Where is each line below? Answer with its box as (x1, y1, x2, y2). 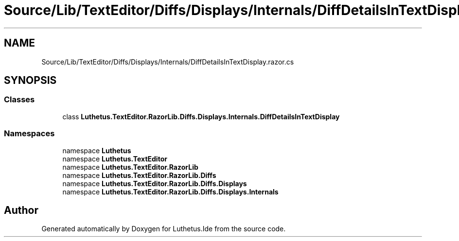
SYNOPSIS (4, 74, 57, 87)
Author (4, 204, 38, 216)
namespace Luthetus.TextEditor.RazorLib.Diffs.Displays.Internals (62, 187, 279, 196)
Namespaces (4, 129, 55, 139)
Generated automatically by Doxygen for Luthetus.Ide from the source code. (41, 225, 286, 233)
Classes (4, 95, 35, 105)
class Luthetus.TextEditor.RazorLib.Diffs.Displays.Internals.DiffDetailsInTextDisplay (62, 112, 340, 121)
